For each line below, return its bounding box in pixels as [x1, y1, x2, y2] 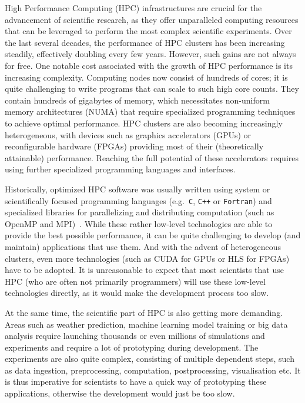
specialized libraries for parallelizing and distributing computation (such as [5, 206, 274, 218]
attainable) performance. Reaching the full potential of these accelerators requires [5, 151, 299, 164]
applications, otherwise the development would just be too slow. [5, 387, 235, 399]
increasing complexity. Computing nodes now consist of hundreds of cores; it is [5, 71, 288, 83]
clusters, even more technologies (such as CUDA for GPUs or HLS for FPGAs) [5, 252, 290, 264]
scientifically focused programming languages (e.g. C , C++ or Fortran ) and [5, 194, 272, 207]
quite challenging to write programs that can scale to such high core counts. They [5, 82, 299, 95]
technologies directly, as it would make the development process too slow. [5, 287, 269, 299]
